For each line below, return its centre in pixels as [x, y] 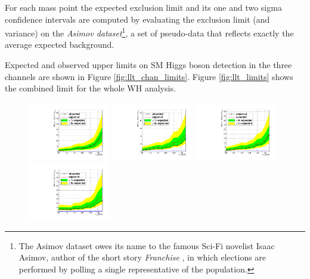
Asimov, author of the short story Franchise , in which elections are [142, 257]
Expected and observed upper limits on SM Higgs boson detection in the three [148, 65]
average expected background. [60, 45]
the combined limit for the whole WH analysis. [90, 88]
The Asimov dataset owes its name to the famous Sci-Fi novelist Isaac [147, 245]
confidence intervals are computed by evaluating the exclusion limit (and [137, 19]
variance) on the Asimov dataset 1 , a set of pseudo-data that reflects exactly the [149, 32]
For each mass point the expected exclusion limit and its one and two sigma [143, 7]
